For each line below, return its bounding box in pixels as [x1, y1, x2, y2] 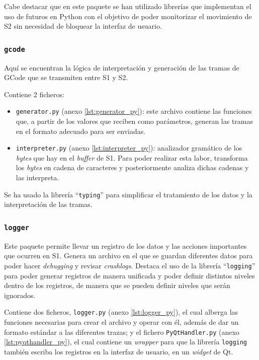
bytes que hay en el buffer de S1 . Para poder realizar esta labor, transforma [16, 152, 248, 163]
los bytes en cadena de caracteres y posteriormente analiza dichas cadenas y [16, 162, 249, 173]
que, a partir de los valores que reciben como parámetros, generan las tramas [16, 116, 253, 126]
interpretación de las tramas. [4, 199, 93, 209]
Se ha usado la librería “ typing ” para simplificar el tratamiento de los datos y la [4, 189, 252, 199]
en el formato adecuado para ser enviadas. [16, 125, 146, 136]
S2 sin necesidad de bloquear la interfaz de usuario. [4, 21, 162, 31]
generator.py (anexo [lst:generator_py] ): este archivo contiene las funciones [16, 106, 252, 116]
